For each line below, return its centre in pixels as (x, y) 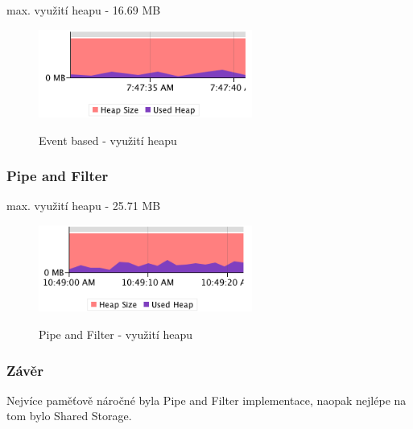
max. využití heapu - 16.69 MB (84, 10)
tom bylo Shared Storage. (69, 416)
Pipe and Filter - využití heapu (116, 334)
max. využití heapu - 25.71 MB (84, 206)
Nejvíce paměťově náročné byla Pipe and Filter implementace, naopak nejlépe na (206, 400)
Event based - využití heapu (108, 140)
